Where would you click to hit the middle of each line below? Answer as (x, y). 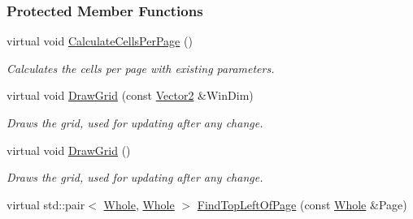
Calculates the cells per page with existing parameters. (141, 68)
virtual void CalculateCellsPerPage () (100, 41)
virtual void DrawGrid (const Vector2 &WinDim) (130, 95)
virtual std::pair (46, 204)
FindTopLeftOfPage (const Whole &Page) (302, 204)
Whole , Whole (139, 204)
